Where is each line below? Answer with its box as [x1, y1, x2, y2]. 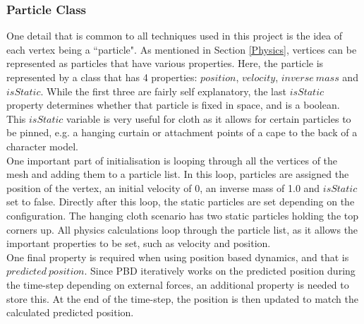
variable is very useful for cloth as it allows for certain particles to [66, 111, 351, 126]
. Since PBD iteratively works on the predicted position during [84, 263, 356, 278]
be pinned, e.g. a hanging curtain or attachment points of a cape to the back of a [6, 125, 358, 140]
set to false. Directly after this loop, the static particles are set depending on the [6, 194, 355, 209]
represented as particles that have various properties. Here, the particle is [6, 56, 324, 71]
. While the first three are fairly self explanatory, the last [40, 83, 286, 98]
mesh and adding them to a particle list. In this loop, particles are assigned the [6, 167, 349, 181]
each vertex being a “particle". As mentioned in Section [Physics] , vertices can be [6, 42, 357, 56]
